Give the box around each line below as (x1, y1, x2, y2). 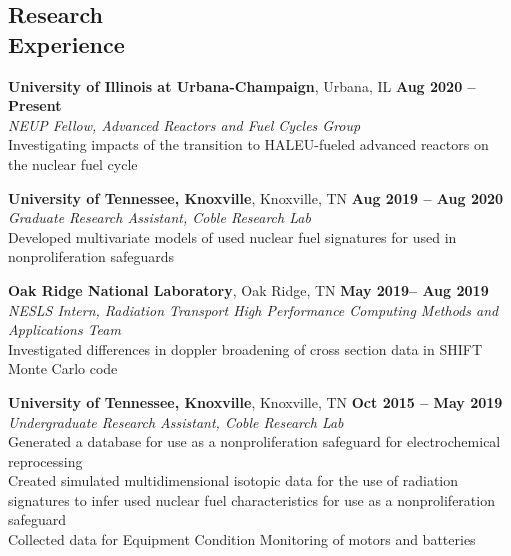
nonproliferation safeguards (8, 246, 174, 267)
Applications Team (8, 319, 121, 340)
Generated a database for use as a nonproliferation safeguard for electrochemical (8, 431, 501, 452)
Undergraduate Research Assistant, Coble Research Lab (8, 411, 344, 432)
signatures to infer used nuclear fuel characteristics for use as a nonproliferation (8, 489, 495, 510)
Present (8, 95, 62, 116)
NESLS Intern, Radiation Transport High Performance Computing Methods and (8, 299, 499, 320)
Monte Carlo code (8, 358, 118, 379)
